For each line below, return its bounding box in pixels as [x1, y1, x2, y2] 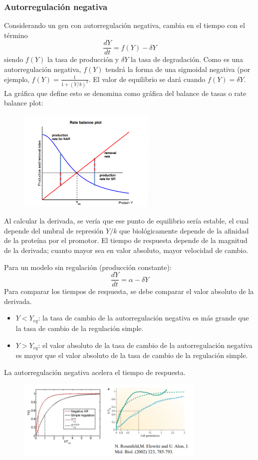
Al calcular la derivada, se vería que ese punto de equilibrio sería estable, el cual [4, 215, 249, 226]
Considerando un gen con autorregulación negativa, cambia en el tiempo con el [4, 20, 245, 30]
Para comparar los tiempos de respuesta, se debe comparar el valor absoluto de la [4, 286, 254, 296]
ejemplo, [4, 73, 29, 84]
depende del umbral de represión [4, 225, 104, 235]
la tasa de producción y [47, 54, 119, 64]
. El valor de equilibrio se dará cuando [88, 73, 206, 84]
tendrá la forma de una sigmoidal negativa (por [105, 64, 251, 74]
